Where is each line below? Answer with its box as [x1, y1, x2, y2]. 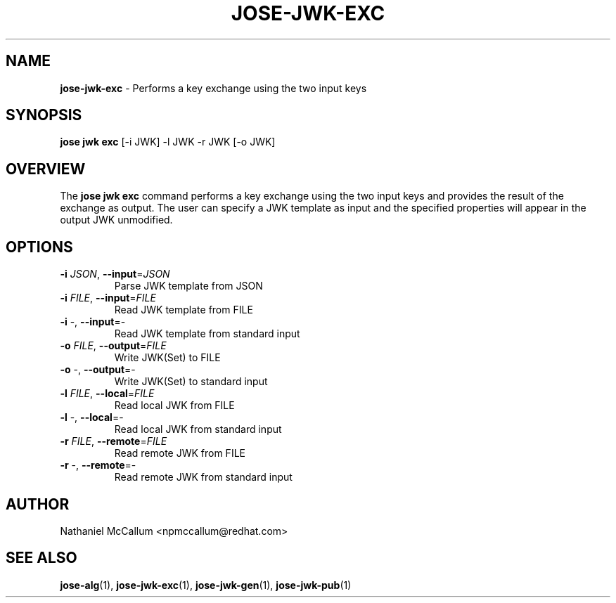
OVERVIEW [6, 160, 86, 178]
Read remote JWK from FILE [114, 447, 245, 460]
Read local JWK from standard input [114, 423, 282, 436]
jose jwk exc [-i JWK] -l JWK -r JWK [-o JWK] [60, 136, 276, 148]
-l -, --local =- [60, 411, 124, 424]
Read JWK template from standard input [114, 328, 300, 340]
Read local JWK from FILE [114, 399, 235, 412]
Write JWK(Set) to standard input [114, 375, 268, 388]
